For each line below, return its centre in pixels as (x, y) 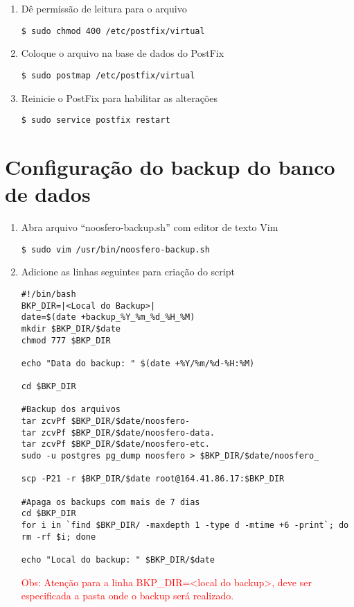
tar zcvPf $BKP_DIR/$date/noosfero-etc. (115, 444)
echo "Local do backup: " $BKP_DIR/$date (118, 560)
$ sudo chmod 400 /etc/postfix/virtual (113, 31)
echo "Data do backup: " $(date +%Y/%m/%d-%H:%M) (138, 363)
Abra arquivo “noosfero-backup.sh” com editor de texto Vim (150, 227)
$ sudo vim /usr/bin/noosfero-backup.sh (115, 249)
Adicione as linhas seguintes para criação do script (128, 272)
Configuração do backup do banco (170, 166)
